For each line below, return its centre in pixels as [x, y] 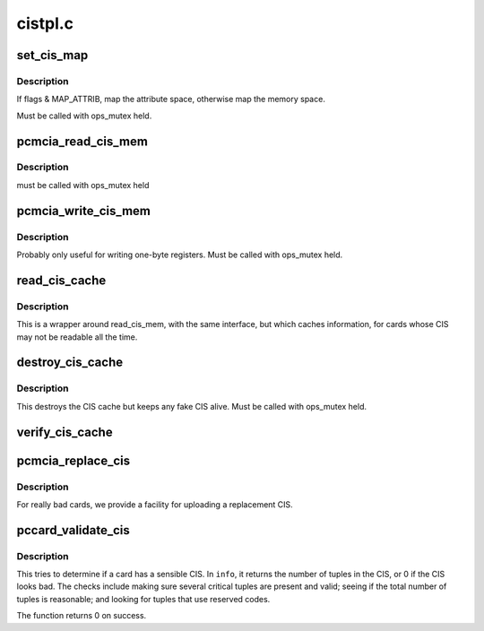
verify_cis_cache [65, 432]
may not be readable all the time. [77, 337]
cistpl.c [45, 23]
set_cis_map [52, 55]
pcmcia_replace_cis [73, 460]
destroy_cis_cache [70, 363]
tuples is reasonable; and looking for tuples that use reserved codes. [143, 599]
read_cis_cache [61, 280]
